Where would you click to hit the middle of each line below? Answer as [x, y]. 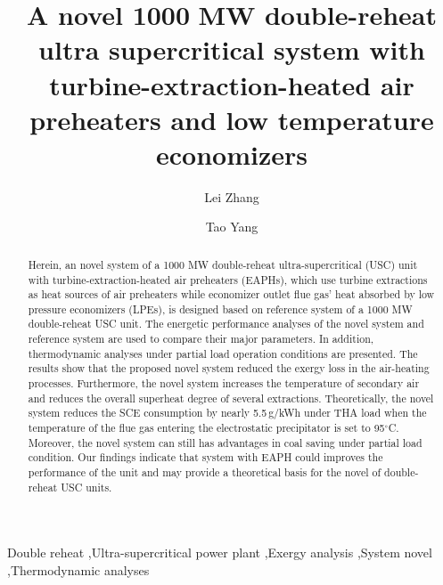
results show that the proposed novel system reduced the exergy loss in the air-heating [229, 368]
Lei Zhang [232, 196]
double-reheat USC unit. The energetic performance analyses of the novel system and [226, 324]
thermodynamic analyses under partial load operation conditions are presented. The [223, 353]
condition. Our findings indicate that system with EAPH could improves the [205, 457]
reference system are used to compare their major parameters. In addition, [201, 339]
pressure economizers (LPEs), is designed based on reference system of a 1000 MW [220, 309]
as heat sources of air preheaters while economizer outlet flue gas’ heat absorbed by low [231, 294]
